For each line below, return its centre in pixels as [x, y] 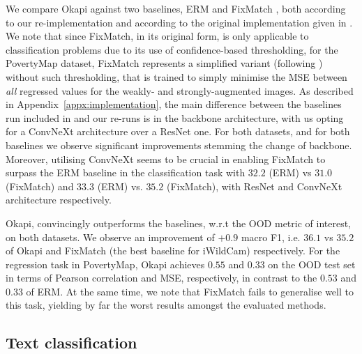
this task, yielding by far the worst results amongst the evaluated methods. [166, 305]
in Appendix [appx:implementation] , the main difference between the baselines [174, 104]
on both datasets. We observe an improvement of [110, 237]
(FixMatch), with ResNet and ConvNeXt [254, 186]
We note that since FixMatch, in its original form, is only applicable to [157, 36]
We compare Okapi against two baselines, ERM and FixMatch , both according [176, 8]
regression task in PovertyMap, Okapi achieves [105, 264]
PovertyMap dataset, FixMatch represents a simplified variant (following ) [164, 63]
